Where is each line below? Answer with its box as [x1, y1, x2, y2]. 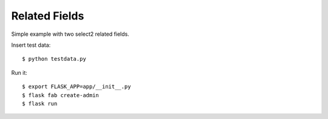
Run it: [11, 69, 27, 76]
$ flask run [22, 100, 58, 107]
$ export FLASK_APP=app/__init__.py [22, 83, 131, 90]
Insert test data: [11, 41, 51, 49]
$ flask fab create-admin [22, 92, 100, 98]
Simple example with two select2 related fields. [11, 30, 130, 38]
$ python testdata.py [22, 55, 86, 63]
